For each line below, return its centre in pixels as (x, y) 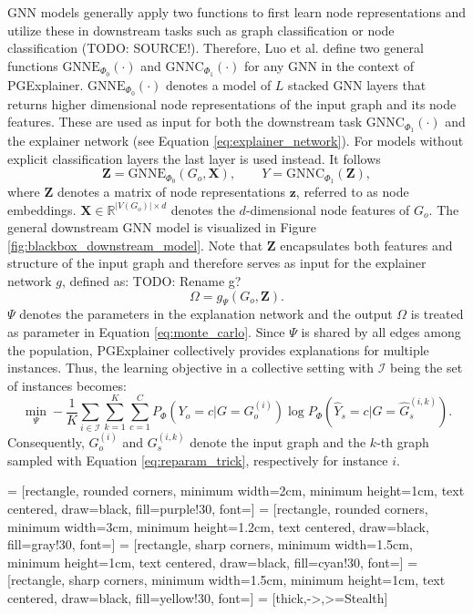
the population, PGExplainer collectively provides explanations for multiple (218, 349)
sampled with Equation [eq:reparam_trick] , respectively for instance (198, 460)
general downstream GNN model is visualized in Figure (162, 227)
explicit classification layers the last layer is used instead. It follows (194, 158)
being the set (427, 368)
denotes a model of (219, 84)
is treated (437, 314)
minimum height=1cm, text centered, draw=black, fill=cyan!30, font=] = (213, 562)
